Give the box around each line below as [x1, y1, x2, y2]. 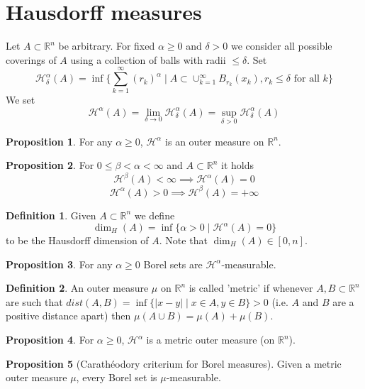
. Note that [159, 233, 208, 248]
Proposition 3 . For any [6, 256, 113, 271]
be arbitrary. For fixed [58, 38, 155, 53]
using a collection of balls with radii [70, 52, 226, 67]
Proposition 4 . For [6, 332, 94, 346]
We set [6, 92, 35, 107]
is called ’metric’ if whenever [189, 280, 313, 295]
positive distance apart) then [6, 308, 131, 323]
